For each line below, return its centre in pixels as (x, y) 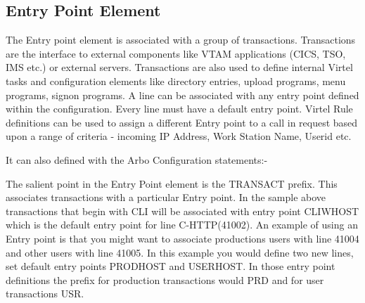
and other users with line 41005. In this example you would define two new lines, (180, 252)
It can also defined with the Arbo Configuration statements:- (137, 159)
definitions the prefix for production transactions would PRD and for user (165, 279)
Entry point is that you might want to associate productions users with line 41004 (182, 238)
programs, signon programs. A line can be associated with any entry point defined (182, 95)
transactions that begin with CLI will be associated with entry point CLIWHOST (182, 211)
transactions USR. (45, 294)
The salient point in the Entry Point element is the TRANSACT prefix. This (172, 183)
